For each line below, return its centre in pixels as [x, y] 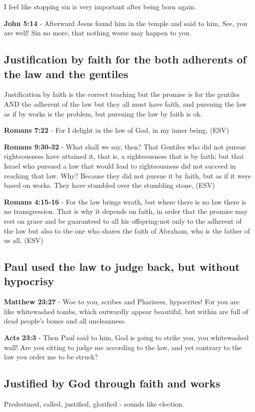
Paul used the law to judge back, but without [122, 267]
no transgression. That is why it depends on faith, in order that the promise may [126, 211]
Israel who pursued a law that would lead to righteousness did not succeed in [120, 165]
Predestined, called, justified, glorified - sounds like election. [94, 404]
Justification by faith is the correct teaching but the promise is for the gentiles [122, 94]
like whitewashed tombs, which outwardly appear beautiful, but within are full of [126, 311]
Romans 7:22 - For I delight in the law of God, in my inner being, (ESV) [116, 130]
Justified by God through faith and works [112, 383]
